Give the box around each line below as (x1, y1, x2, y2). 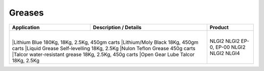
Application (12, 24, 40, 31)
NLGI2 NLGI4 (209, 50, 240, 56)
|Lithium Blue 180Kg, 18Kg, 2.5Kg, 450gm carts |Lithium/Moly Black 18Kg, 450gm (12, 39, 199, 46)
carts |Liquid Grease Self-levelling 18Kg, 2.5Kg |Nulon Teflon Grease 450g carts (12, 45, 196, 52)
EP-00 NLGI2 (215, 44, 246, 51)
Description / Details (93, 24, 142, 31)
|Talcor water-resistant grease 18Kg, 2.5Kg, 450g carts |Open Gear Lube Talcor (12, 51, 195, 58)
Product (209, 24, 229, 31)
